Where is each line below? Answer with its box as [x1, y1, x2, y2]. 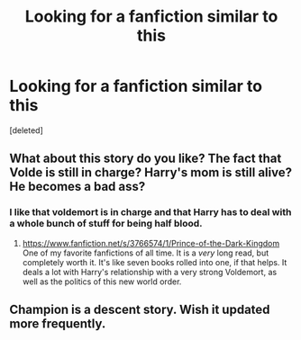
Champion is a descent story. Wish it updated [9, 302, 270, 318]
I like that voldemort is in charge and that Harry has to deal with [9, 206, 292, 219]
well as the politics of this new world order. [22, 276, 182, 287]
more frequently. [9, 317, 106, 332]
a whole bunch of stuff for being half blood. [9, 218, 203, 230]
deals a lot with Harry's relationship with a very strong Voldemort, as [22, 266, 278, 277]
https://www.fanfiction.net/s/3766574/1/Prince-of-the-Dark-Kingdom [22, 237, 280, 248]
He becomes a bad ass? [9, 179, 146, 194]
